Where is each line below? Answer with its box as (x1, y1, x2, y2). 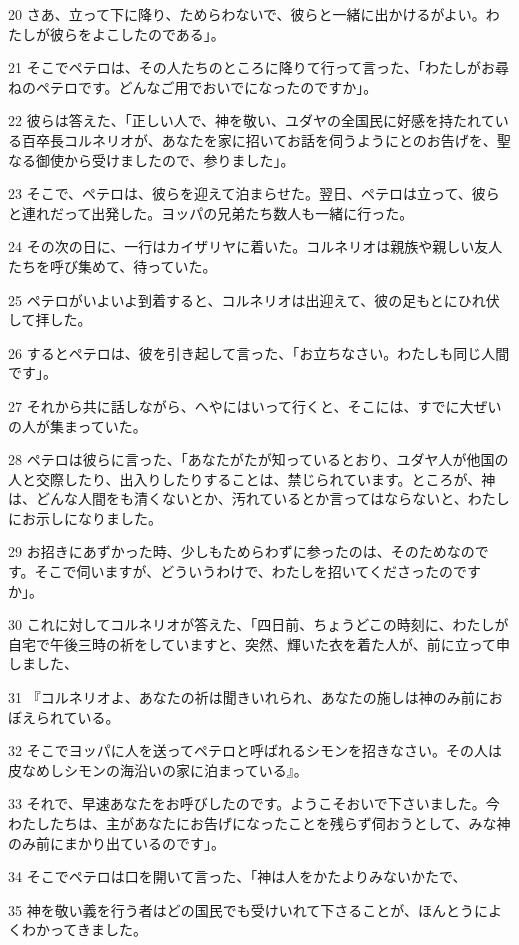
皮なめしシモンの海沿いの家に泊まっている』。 (8, 759, 308, 780)
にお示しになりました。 (8, 507, 162, 528)
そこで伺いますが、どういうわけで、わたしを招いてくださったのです (34, 561, 481, 582)
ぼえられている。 (8, 706, 120, 727)
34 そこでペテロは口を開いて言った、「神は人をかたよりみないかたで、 (8, 866, 467, 887)
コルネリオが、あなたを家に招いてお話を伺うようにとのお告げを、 (63, 129, 497, 150)
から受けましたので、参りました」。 (63, 149, 295, 170)
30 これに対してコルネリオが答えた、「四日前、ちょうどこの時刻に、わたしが (8, 614, 509, 635)
